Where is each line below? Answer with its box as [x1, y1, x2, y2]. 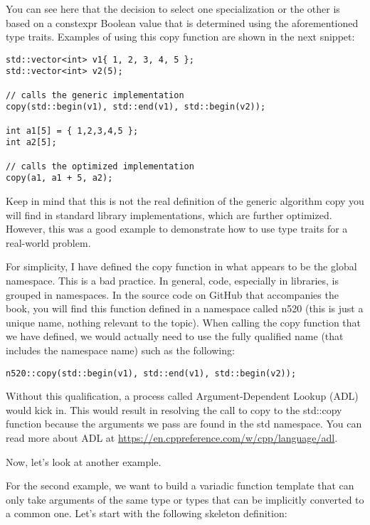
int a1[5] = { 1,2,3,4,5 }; [6, 125, 139, 136]
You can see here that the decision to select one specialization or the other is [6, 1, 340, 16]
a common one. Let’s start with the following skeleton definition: [6, 506, 287, 521]
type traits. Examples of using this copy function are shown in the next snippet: [6, 29, 355, 44]
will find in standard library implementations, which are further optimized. [6, 207, 332, 222]
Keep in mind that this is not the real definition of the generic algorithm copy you [6, 193, 364, 208]
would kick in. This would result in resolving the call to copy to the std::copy [6, 402, 342, 417]
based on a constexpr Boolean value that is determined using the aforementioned [6, 15, 359, 30]
